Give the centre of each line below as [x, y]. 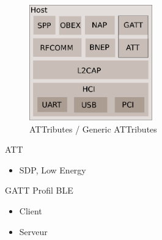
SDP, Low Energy [53, 169]
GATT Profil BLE [39, 190]
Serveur [33, 231]
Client [31, 210]
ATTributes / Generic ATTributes [93, 129]
